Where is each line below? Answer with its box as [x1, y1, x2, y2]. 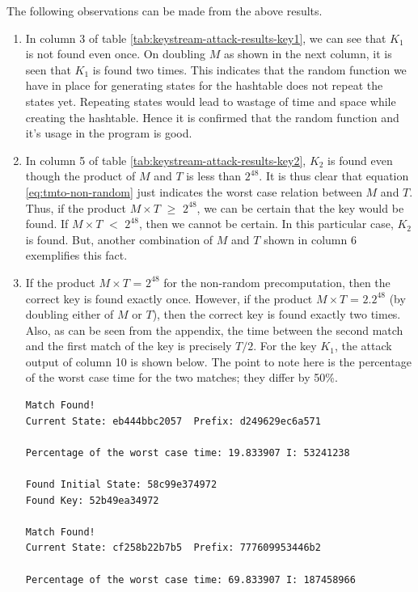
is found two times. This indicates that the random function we [92, 61, 407, 78]
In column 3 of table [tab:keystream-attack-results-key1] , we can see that [25, 29, 386, 46]
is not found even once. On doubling [25, 45, 205, 62]
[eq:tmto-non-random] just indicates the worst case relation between [25, 183, 362, 200]
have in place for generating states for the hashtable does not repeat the [25, 77, 383, 94]
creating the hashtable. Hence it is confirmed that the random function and [25, 108, 399, 125]
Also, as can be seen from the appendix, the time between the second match [25, 321, 403, 338]
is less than [186, 167, 242, 184]
